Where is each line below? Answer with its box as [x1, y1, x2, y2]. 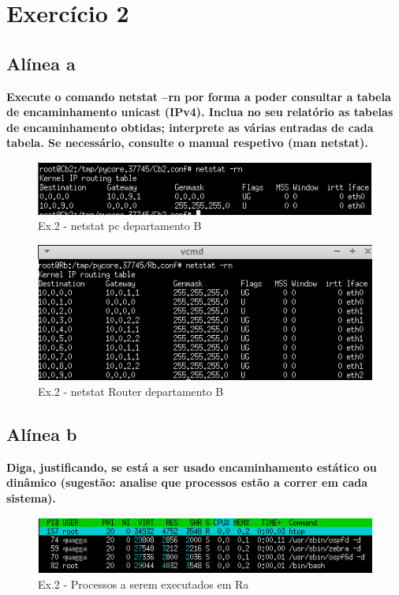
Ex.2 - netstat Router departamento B [38, 383, 224, 400]
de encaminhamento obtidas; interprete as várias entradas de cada [6, 119, 374, 135]
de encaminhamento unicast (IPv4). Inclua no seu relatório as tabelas [6, 104, 393, 120]
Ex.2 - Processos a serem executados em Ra [38, 575, 249, 592]
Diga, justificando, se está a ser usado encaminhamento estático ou [6, 458, 377, 475]
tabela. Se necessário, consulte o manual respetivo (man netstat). [6, 134, 368, 151]
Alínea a [6, 51, 76, 75]
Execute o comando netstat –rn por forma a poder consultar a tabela [6, 88, 391, 104]
